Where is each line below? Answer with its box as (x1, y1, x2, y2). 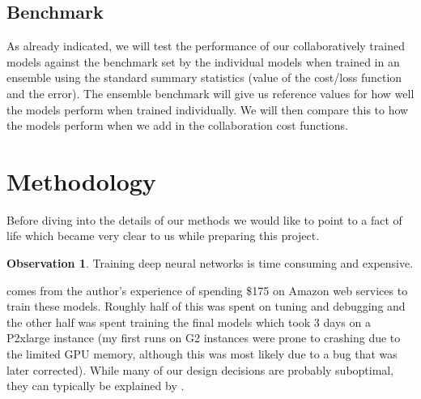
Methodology (6, 164, 156, 197)
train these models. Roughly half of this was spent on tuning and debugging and (6, 298, 406, 315)
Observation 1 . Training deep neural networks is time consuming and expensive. (6, 255, 414, 272)
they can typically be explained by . (6, 377, 185, 394)
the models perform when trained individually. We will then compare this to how (6, 101, 409, 118)
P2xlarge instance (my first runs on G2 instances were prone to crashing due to (6, 329, 401, 346)
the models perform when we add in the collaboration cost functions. (6, 117, 348, 134)
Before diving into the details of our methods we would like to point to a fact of (6, 211, 402, 228)
